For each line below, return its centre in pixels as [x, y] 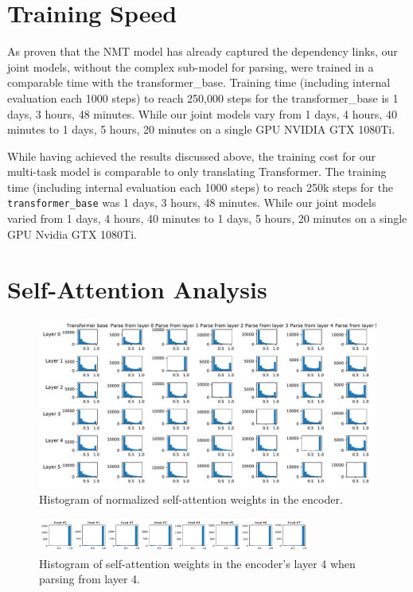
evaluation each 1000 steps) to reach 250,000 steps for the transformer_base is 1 [203, 97]
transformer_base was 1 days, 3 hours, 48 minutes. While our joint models [192, 203]
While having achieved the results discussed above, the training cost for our [192, 156]
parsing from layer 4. [90, 579]
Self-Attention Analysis [137, 288]
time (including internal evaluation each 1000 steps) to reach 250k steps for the [200, 187]
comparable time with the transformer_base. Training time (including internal [199, 82]
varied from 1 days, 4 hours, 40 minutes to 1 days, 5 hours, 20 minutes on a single [207, 218]
